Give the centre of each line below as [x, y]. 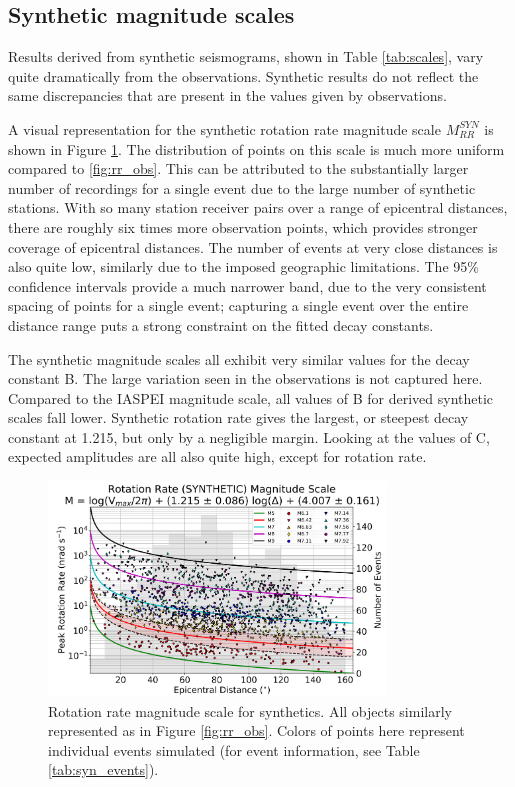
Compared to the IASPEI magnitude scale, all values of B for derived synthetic [251, 397]
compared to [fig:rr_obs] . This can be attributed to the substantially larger [238, 168]
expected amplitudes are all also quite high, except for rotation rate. [217, 456]
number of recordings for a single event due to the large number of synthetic [242, 187]
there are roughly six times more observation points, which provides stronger [243, 226]
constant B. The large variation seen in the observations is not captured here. [245, 378]
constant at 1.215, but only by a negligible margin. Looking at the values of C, [249, 436]
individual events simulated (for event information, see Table [234, 749]
